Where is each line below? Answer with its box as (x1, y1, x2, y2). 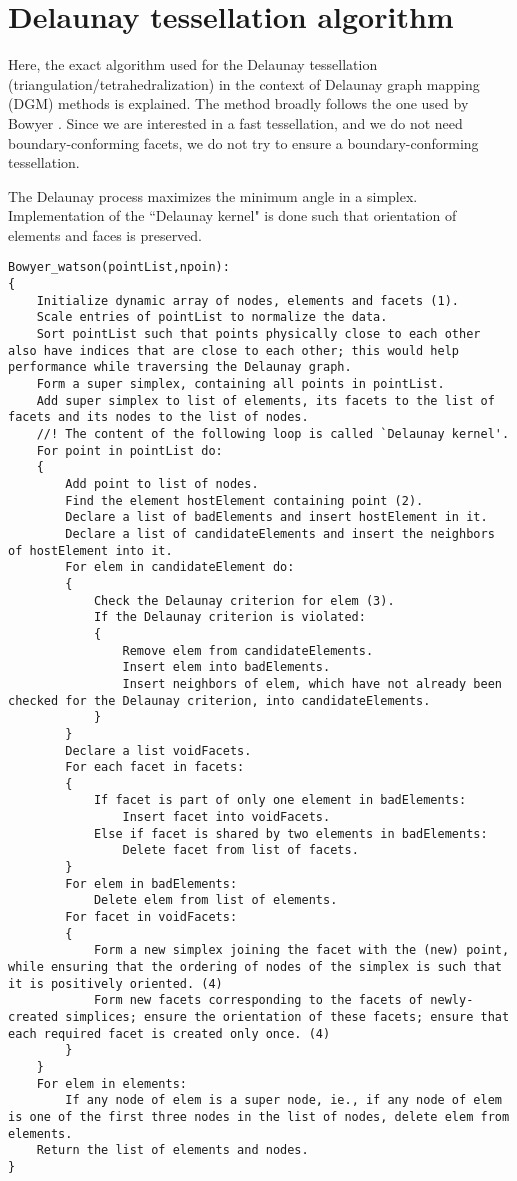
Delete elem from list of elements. (93, 893, 338, 908)
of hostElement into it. (8, 543, 173, 558)
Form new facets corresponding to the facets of (93, 993, 424, 1008)
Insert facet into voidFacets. (122, 810, 331, 825)
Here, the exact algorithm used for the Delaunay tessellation (8, 54, 378, 75)
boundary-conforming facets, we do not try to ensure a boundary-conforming (8, 132, 479, 153)
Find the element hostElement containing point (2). (65, 493, 424, 508)
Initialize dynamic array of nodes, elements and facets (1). (36, 293, 460, 308)
